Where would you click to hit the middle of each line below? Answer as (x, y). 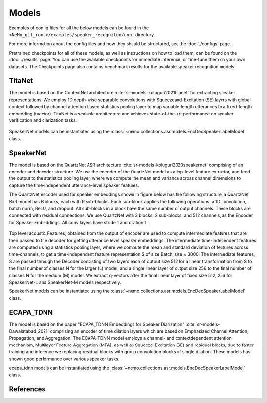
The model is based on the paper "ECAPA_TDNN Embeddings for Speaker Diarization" (97, 324)
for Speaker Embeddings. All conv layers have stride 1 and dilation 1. (78, 222)
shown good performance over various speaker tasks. (64, 359)
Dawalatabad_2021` (29, 331)
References (27, 389)
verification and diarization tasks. (43, 120)
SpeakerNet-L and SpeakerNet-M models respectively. (65, 282)
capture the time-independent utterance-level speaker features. (74, 185)
